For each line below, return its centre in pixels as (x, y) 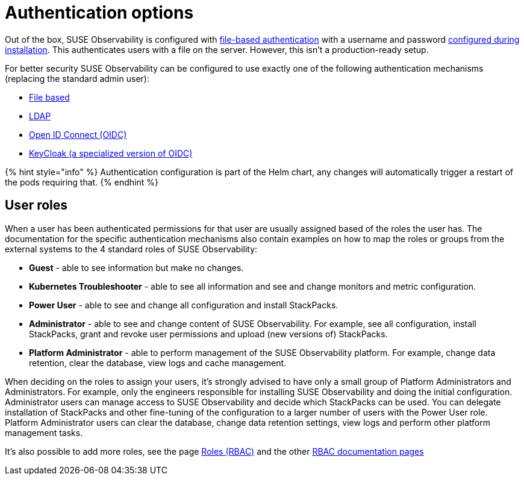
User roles (36, 205)
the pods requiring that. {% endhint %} (82, 182)
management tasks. (44, 432)
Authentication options (99, 13)
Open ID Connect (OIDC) (78, 134)
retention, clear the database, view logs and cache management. (158, 363)
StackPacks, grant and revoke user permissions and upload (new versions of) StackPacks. (208, 334)
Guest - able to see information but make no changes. (136, 267)
